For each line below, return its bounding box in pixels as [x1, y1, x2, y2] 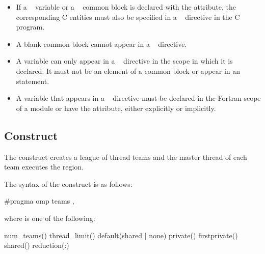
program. [16, 21, 45, 32]
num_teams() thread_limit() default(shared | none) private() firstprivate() [4, 230, 238, 240]
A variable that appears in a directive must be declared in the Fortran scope [16, 93, 261, 103]
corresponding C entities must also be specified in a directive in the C [16, 11, 240, 22]
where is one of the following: [4, 212, 95, 223]
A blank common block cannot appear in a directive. [16, 38, 187, 49]
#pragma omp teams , [4, 195, 74, 206]
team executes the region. [4, 161, 84, 172]
